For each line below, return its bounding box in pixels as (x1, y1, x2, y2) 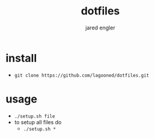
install (5, 51, 37, 65)
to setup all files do (14, 118, 62, 125)
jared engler (85, 24, 115, 31)
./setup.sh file (14, 113, 55, 119)
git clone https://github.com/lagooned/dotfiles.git (14, 72, 150, 79)
